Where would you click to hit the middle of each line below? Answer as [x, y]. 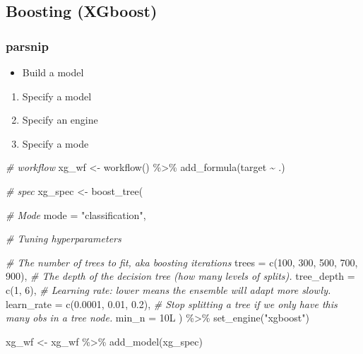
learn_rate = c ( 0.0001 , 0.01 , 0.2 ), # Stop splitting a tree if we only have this [172, 303]
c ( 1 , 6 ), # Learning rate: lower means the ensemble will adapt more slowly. [168, 289]
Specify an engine [60, 120]
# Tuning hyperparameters [64, 238]
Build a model [53, 72]
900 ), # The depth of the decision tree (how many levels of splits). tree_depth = [180, 276]
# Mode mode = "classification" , [76, 214]
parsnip [27, 46]
